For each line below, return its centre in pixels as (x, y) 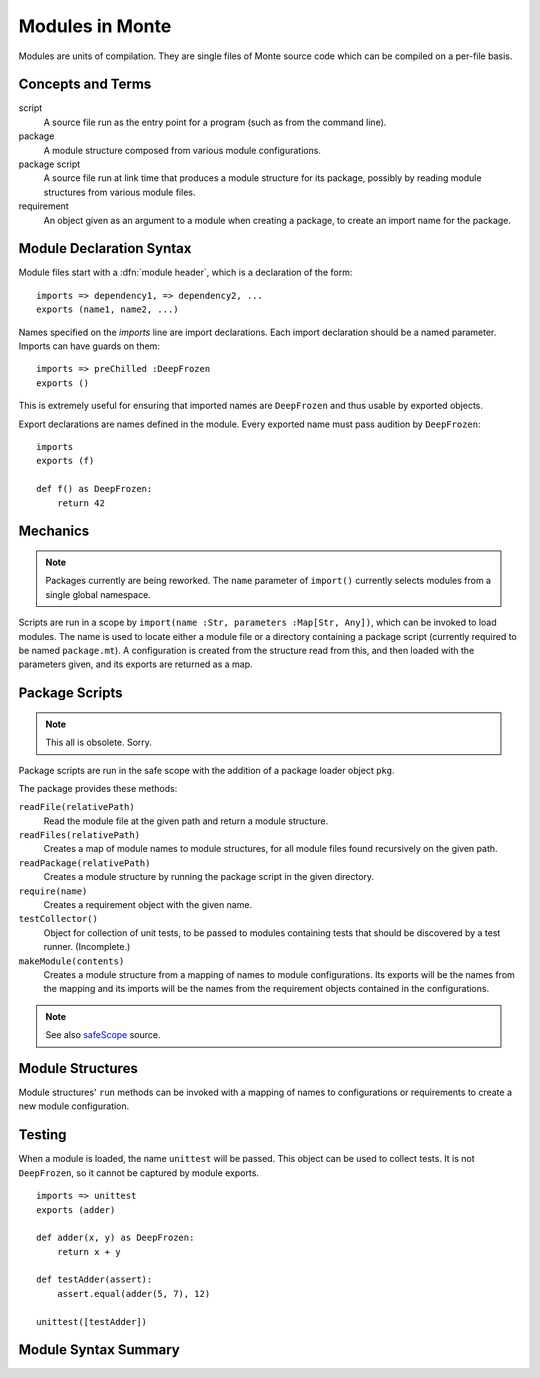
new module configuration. (74, 1106)
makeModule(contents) (71, 961)
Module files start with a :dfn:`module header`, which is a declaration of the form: (185, 272)
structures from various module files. (119, 192)
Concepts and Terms (85, 84)
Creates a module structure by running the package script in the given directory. (209, 877)
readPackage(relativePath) (84, 863)
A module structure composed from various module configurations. (182, 150)
